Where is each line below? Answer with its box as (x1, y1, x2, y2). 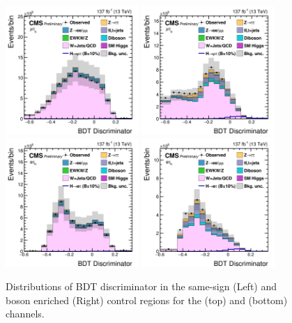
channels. (6, 306, 45, 321)
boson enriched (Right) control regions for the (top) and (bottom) (6, 292, 288, 307)
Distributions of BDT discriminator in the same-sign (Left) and (6, 279, 277, 294)
